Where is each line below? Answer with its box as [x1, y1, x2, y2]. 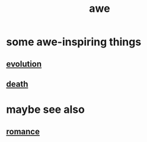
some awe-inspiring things [6, 35, 142, 49]
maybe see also [6, 103, 85, 116]
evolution [6, 59, 42, 69]
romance [6, 127, 40, 137]
